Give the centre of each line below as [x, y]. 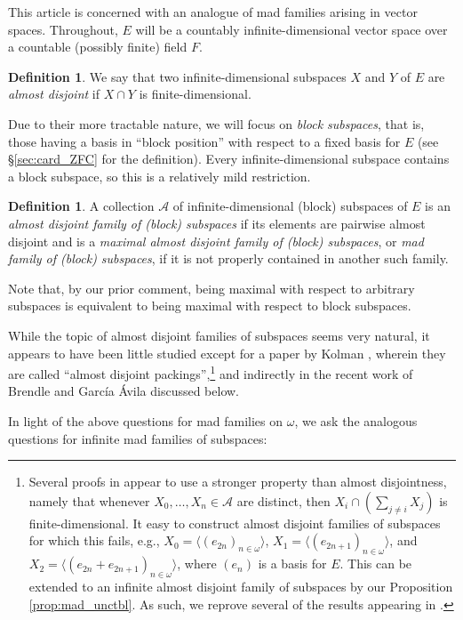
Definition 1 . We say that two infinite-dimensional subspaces [177, 76]
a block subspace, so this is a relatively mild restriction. [160, 176]
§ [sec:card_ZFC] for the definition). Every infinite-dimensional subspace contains [229, 159]
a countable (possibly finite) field [98, 47]
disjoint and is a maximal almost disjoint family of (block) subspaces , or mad [216, 241]
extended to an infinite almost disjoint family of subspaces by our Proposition [241, 586]
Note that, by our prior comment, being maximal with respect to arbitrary [212, 288]
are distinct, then [283, 500]
